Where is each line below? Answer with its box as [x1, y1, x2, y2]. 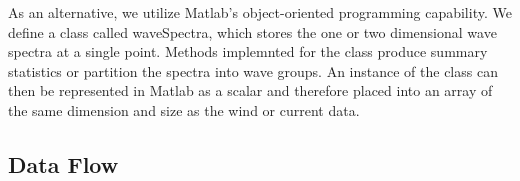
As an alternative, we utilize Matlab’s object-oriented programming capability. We [8, 2, 512, 22]
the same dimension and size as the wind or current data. [8, 99, 360, 120]
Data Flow [8, 148, 119, 179]
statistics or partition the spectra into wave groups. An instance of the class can [8, 60, 498, 81]
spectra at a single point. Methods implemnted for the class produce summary [8, 41, 488, 62]
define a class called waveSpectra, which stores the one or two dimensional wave [8, 21, 497, 42]
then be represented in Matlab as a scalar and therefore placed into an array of [8, 80, 493, 101]
